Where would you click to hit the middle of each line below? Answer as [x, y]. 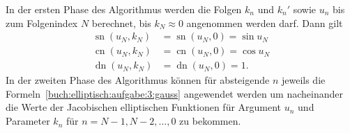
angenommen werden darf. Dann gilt [265, 23]
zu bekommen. [210, 121]
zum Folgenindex [42, 23]
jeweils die [303, 80]
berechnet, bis [121, 23]
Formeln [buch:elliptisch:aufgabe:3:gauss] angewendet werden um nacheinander [174, 93]
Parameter [28, 121]
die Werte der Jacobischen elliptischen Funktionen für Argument [144, 107]
